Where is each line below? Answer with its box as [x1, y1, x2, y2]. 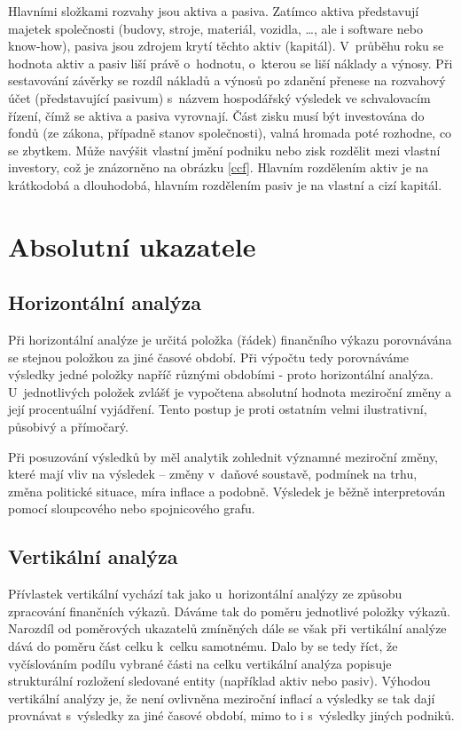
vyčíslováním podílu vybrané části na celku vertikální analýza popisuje [8, 654, 392, 672]
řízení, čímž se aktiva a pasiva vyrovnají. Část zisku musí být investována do [8, 106, 425, 124]
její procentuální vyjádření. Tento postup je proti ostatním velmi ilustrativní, [8, 400, 427, 418]
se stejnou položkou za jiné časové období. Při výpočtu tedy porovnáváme [8, 347, 410, 366]
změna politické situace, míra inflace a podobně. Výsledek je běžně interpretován [8, 481, 446, 500]
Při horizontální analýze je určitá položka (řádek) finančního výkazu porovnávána [8, 330, 452, 349]
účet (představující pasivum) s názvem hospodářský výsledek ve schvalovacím [8, 88, 431, 107]
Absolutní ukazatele [8, 227, 256, 264]
